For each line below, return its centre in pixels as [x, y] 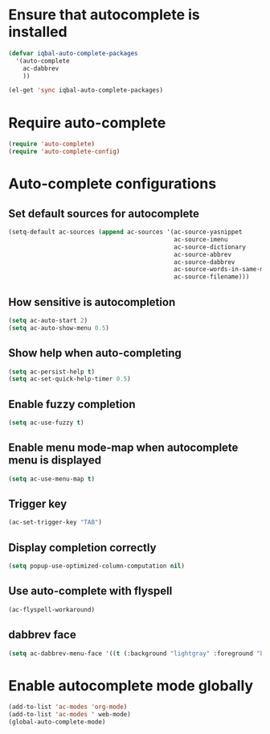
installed [38, 32]
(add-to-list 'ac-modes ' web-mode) [70, 715]
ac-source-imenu [201, 239]
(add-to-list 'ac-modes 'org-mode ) [68, 707]
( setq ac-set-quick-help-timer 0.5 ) [70, 379]
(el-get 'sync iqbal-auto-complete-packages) [86, 90]
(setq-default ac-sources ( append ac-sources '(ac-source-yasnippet [125, 232]
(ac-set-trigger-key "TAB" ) [55, 522]
